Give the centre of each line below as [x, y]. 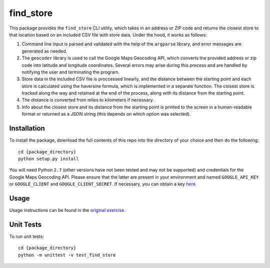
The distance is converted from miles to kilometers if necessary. [88, 100]
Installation [27, 128]
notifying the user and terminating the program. [71, 72]
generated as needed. [44, 51]
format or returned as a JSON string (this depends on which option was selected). [106, 114]
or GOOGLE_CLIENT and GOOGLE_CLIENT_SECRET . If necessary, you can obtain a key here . [103, 184]
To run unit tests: [27, 236]
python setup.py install [48, 158]
